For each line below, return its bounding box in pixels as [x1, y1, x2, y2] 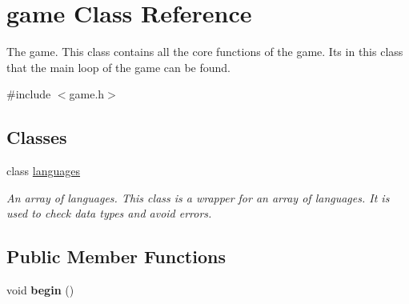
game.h [69, 86, 105, 102]
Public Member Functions [6, 244, 226, 269]
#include [6, 86, 51, 102]
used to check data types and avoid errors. [6, 205, 212, 222]
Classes [6, 125, 67, 150]
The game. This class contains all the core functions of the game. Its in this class [6, 43, 403, 60]
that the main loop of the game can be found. [6, 58, 231, 75]
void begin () [6, 282, 74, 298]
